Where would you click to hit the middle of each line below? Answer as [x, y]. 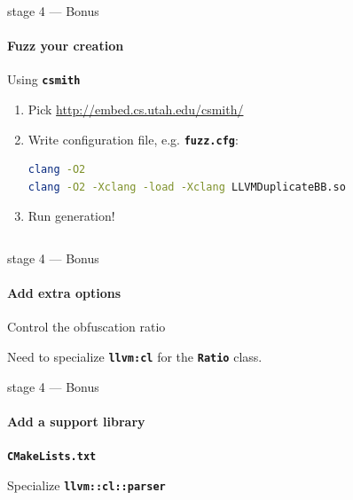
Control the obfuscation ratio [86, 327]
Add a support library [76, 421]
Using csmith [44, 79]
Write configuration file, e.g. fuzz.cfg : [133, 139]
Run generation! [71, 216]
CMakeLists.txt [52, 457]
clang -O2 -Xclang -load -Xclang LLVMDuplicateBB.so [187, 187]
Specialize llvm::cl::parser [86, 484]
